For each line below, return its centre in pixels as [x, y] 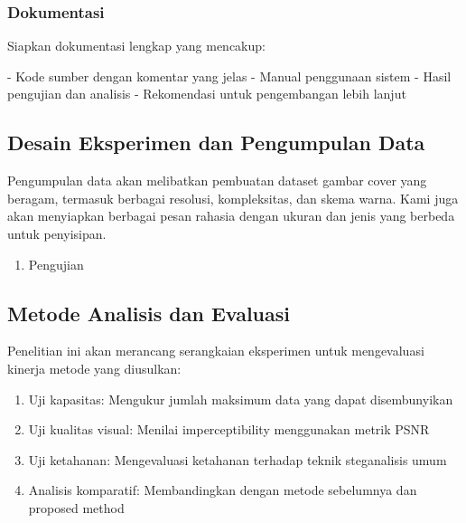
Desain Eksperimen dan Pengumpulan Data [216, 143]
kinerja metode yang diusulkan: [94, 368]
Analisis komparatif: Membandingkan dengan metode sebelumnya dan [223, 490]
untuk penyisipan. [57, 233]
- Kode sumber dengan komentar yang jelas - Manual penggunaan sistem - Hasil [229, 76]
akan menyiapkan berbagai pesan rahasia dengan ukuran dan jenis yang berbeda [231, 216]
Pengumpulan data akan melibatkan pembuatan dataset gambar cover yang [217, 181]
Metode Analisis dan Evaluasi [149, 313]
